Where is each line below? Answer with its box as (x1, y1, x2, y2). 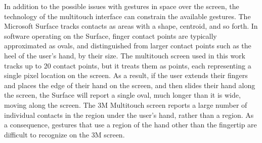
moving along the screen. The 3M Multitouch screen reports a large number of (4, 99, 247, 110)
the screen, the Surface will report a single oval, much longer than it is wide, (4, 90, 241, 100)
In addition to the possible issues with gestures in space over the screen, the (4, 1, 239, 11)
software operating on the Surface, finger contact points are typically (4, 30, 217, 41)
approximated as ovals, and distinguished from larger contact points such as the (4, 40, 251, 51)
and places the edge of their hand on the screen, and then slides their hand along (4, 80, 255, 90)
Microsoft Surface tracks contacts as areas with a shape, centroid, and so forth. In (4, 21, 258, 31)
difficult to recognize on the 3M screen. (4, 129, 125, 139)
